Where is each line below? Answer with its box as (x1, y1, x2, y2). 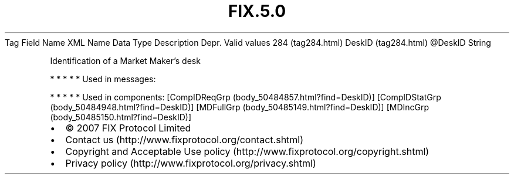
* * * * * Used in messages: (50, 73, 156, 84)
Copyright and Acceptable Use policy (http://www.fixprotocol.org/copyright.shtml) (65, 145, 430, 157)
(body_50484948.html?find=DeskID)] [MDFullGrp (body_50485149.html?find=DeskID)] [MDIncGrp (50, 102, 430, 112)
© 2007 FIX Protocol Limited (65, 121, 191, 134)
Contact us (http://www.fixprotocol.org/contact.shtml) (65, 133, 304, 146)
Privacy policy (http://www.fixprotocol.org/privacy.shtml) (65, 157, 316, 169)
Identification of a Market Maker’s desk (50, 55, 201, 66)
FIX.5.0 (228, 1, 286, 21)
